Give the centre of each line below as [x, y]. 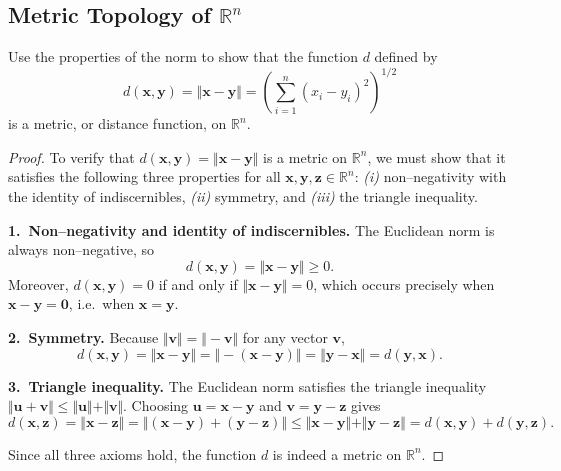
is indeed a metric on [337, 453]
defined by [406, 56]
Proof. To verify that [71, 156]
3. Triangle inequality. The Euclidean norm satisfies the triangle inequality [247, 385]
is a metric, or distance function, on [117, 123]
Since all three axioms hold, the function [132, 453]
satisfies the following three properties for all [144, 176]
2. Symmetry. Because [83, 337]
